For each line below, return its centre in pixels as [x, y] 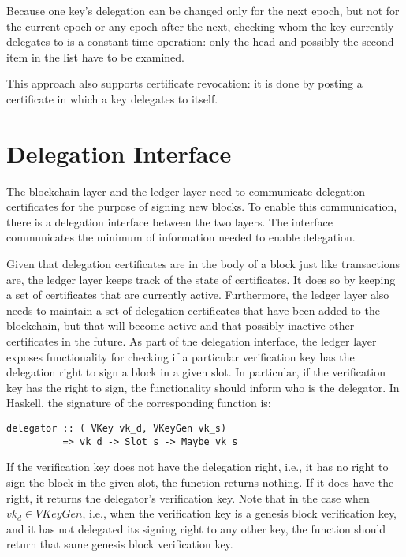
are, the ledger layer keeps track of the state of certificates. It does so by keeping [201, 279]
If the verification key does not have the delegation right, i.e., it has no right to [197, 467]
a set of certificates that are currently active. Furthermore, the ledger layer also [198, 295]
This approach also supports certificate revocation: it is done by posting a [184, 83]
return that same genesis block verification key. [120, 544]
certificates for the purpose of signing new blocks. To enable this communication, [202, 206]
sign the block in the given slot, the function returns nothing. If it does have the [200, 482]
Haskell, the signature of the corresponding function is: [139, 403]
